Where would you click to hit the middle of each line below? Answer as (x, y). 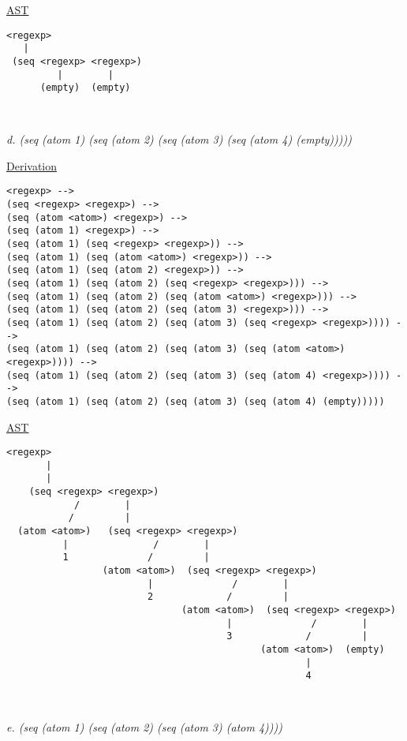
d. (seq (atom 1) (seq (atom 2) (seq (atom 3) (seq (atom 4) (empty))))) (179, 139)
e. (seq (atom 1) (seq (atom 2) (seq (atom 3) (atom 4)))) (144, 727)
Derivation (32, 165)
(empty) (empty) (85, 88)
